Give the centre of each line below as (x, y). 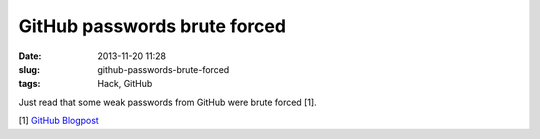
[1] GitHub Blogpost (58, 121)
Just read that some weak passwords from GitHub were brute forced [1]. (167, 102)
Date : (30, 56)
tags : (29, 84)
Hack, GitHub (125, 84)
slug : (29, 69)
